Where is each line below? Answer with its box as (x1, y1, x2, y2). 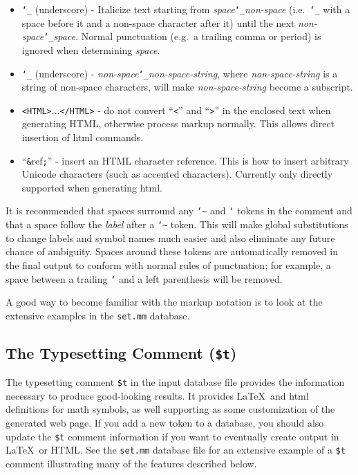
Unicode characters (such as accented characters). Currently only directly (21, 167, 333, 181)
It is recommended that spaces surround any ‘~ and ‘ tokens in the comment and (6, 203, 352, 218)
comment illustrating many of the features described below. (6, 456, 257, 470)
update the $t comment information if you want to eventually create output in (6, 429, 339, 443)
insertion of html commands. (21, 130, 144, 144)
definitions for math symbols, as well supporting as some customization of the (6, 402, 335, 416)
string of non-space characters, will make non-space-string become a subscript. (21, 80, 353, 94)
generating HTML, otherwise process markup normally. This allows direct (21, 116, 335, 131)
